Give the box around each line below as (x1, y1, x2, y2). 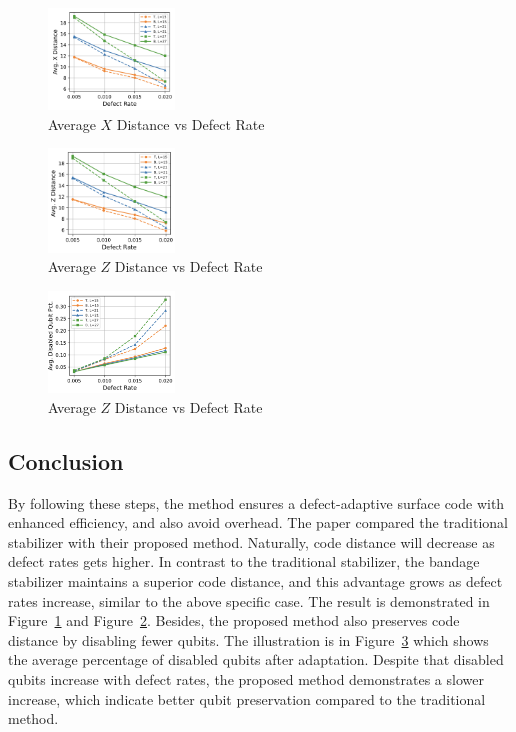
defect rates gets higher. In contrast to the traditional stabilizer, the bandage (8, 551, 480, 572)
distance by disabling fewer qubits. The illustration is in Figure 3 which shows (8, 629, 489, 650)
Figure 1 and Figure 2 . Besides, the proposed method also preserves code (8, 610, 460, 631)
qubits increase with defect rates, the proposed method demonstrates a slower (8, 668, 484, 689)
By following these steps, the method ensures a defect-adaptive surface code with (8, 492, 505, 513)
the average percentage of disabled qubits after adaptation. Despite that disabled (8, 649, 504, 670)
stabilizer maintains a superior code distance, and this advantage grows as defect (8, 570, 503, 591)
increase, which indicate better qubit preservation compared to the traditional (8, 688, 486, 709)
